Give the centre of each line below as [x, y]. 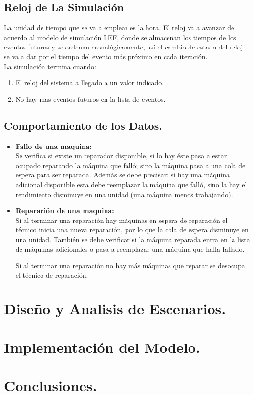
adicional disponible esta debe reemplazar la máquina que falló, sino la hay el [131, 184]
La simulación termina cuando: [50, 66]
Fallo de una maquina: [53, 146]
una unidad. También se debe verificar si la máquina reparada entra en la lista [133, 239]
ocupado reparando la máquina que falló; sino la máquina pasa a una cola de [130, 165]
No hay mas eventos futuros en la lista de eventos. [90, 99]
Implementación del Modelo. [102, 347]
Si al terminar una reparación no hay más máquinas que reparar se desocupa [130, 265]
